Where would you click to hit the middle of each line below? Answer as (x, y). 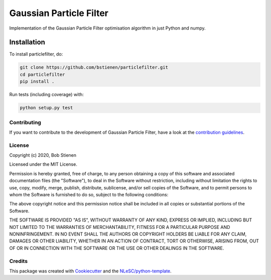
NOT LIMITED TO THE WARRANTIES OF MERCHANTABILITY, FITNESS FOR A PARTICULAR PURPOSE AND (120, 227)
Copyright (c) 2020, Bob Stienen (43, 155)
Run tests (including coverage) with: (46, 95)
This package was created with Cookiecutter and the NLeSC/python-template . (90, 271)
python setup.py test (46, 108)
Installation (27, 42)
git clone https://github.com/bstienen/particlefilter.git (94, 67)
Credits (18, 261)
